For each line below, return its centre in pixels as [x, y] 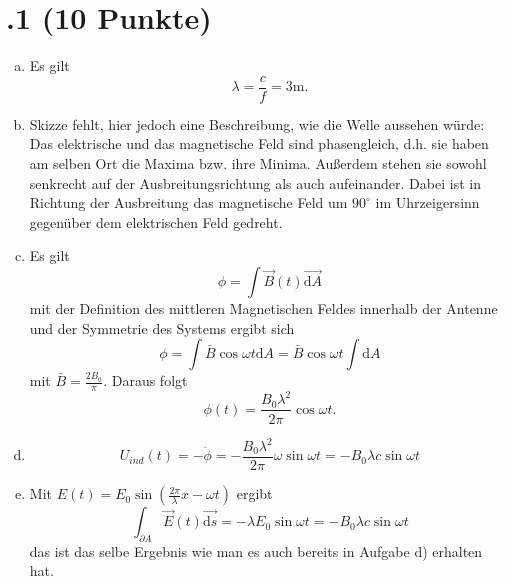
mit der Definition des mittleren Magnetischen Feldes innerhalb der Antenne [263, 307]
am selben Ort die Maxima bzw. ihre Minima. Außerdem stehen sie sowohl [258, 162]
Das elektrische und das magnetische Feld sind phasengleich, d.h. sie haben [259, 143]
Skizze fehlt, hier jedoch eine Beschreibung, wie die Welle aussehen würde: [257, 123]
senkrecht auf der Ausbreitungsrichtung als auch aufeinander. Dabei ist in [255, 182]
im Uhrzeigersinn [427, 202]
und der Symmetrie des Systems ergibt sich [162, 327]
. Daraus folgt [145, 380]
